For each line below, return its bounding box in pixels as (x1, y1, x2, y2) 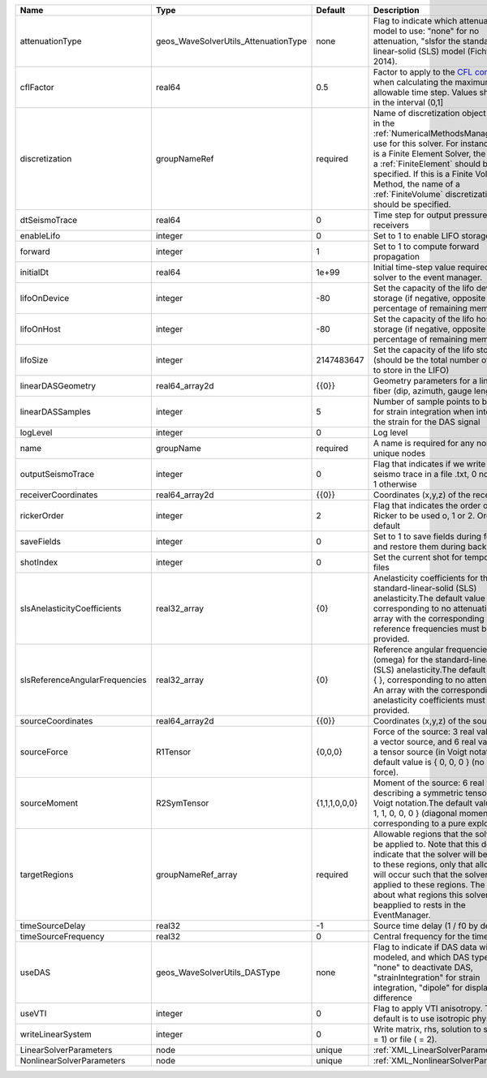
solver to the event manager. (373, 272, 483, 283)
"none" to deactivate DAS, (373, 962, 474, 973)
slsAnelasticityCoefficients (19, 603, 122, 614)
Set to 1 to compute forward (373, 241, 480, 251)
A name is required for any (373, 438, 475, 449)
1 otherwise (373, 479, 417, 490)
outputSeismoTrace (19, 469, 95, 479)
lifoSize (19, 354, 49, 365)
